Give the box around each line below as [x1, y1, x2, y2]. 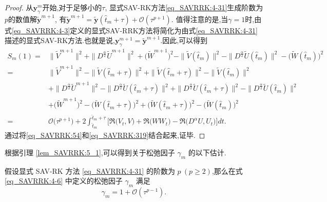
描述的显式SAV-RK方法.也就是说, [5, 35, 115, 46]
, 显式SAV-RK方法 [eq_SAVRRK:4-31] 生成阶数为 [105, 2, 263, 12]
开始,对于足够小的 [42, 2, 102, 12]
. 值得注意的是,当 [171, 13, 228, 24]
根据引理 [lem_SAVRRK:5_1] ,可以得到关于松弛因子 [5, 147, 175, 158]
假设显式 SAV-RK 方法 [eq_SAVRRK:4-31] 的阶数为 [5, 165, 175, 176]
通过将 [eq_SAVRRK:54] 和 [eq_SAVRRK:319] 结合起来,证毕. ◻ [5, 130, 205, 140]
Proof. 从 [5, 2, 33, 12]
